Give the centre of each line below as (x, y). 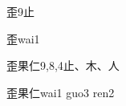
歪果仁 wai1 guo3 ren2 (61, 92)
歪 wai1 (23, 38)
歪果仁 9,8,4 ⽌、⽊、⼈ (63, 65)
